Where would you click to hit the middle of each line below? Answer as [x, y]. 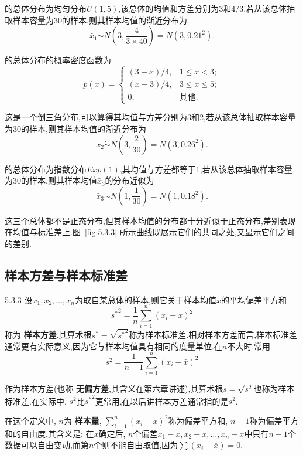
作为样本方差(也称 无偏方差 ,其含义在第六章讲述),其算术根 [114, 388]
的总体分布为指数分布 [46, 169]
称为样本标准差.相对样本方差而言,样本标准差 [213, 335]
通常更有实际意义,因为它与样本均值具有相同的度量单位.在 [113, 346]
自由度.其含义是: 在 [57, 433]
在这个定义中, [30, 420]
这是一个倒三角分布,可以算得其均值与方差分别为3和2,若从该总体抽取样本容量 [150, 117]
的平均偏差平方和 [254, 299]
